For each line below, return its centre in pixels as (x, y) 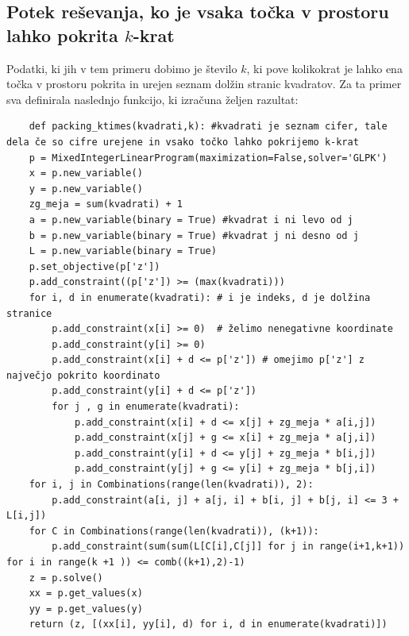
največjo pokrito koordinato (83, 375)
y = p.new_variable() (86, 189)
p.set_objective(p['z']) (95, 266)
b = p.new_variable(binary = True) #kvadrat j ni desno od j (194, 235)
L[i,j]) (27, 516)
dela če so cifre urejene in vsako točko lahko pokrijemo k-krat (183, 142)
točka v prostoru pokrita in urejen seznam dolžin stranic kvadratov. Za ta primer (204, 84)
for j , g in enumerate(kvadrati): (146, 407)
